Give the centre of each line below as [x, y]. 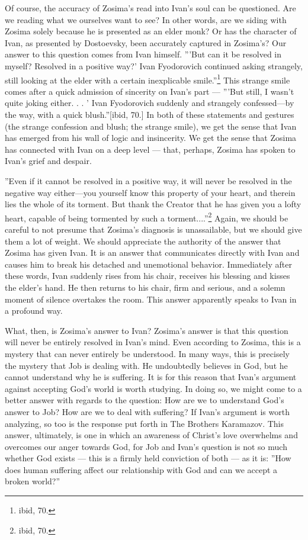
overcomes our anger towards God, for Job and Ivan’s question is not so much [146, 446]
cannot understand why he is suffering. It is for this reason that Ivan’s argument [151, 377]
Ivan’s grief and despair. [48, 161]
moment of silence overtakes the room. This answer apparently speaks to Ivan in [151, 299]
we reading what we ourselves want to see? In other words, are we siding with [146, 19]
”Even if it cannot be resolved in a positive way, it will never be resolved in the [148, 180]
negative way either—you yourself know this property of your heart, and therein [150, 192]
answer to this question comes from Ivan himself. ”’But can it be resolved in [143, 54]
